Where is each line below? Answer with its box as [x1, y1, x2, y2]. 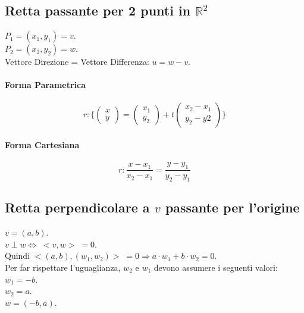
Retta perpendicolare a [5, 198, 150, 217]
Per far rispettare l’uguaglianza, [5, 261, 121, 273]
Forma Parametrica [5, 79, 86, 91]
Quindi [5, 249, 30, 262]
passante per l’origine [165, 198, 300, 217]
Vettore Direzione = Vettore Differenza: [5, 55, 149, 68]
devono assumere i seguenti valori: [153, 261, 278, 273]
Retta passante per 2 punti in [5, 1, 191, 20]
